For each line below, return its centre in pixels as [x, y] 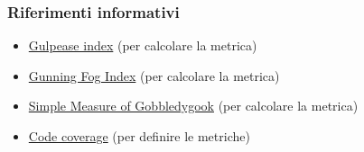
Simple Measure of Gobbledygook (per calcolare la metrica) [193, 106]
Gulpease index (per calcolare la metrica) [143, 45]
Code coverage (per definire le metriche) [139, 136]
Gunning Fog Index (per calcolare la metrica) [154, 75]
